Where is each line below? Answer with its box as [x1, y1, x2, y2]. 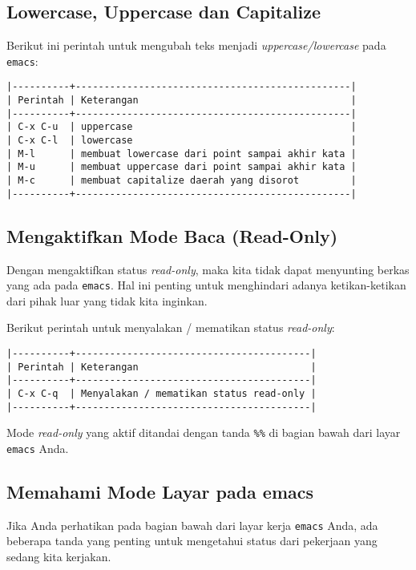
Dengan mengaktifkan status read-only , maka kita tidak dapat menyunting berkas [6, 261, 410, 277]
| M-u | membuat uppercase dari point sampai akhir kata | [6, 161, 357, 173]
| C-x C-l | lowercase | [6, 135, 357, 147]
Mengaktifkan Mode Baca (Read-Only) [6, 223, 338, 248]
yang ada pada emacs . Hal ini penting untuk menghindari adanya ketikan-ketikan [6, 277, 406, 293]
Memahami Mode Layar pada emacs [6, 479, 314, 503]
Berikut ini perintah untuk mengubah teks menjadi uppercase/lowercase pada [6, 37, 386, 54]
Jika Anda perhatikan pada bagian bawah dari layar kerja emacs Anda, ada [6, 516, 378, 533]
